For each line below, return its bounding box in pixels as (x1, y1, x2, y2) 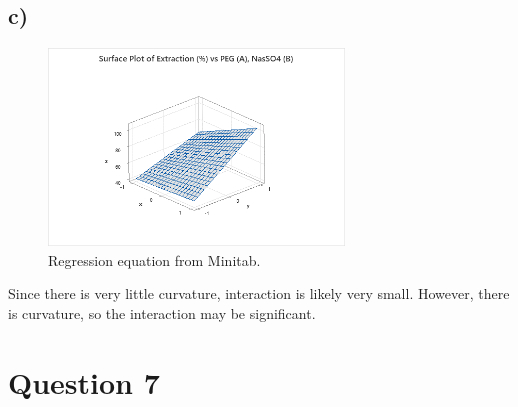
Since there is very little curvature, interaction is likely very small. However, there (8, 283, 510, 304)
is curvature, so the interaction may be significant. (8, 302, 316, 323)
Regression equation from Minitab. (48, 249, 261, 270)
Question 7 (8, 361, 160, 402)
